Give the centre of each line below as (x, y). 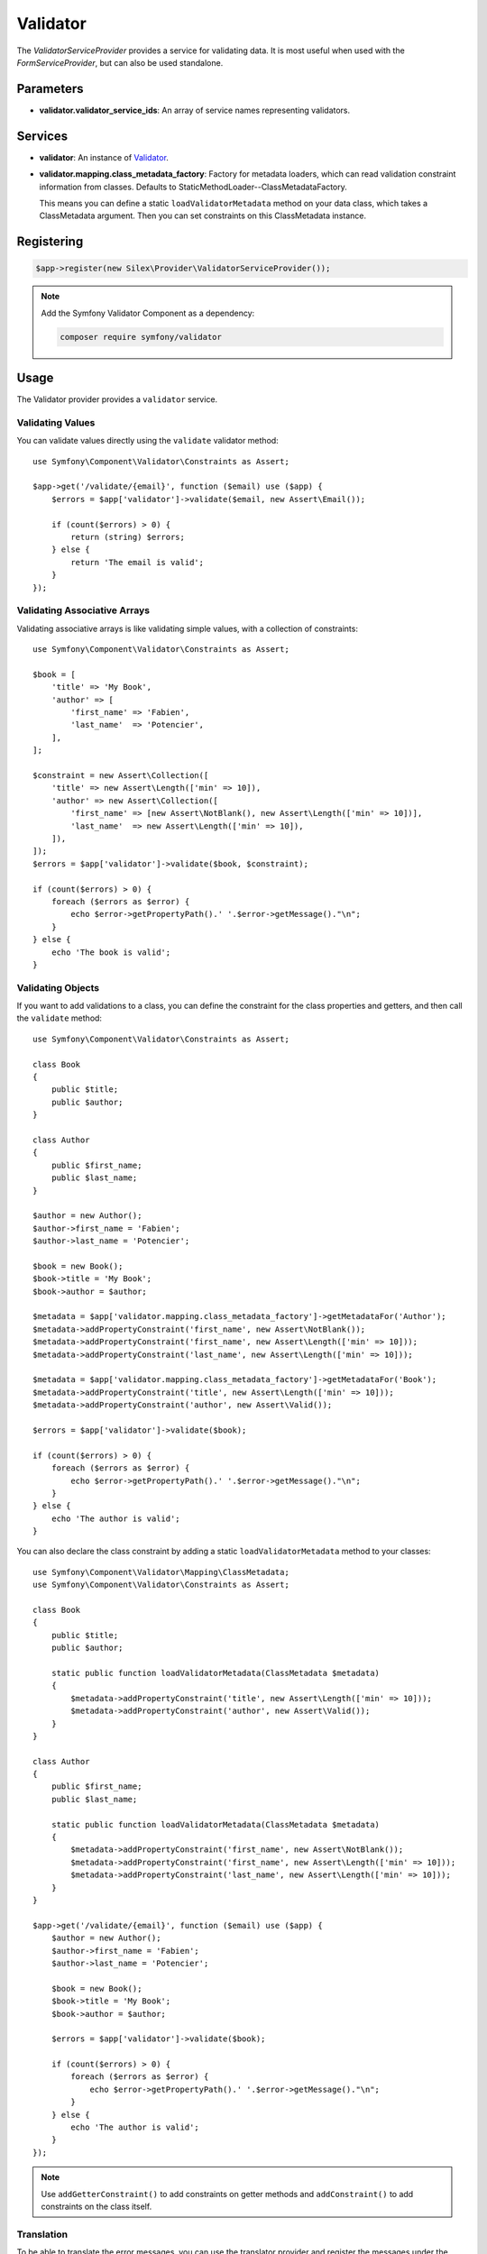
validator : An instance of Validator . (104, 157)
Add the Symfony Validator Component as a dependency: (148, 313)
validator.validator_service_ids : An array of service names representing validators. (195, 110)
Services (42, 136)
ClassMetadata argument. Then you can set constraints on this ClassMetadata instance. (203, 215)
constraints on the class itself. (96, 2206)
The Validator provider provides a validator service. (117, 399)
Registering (50, 242)
